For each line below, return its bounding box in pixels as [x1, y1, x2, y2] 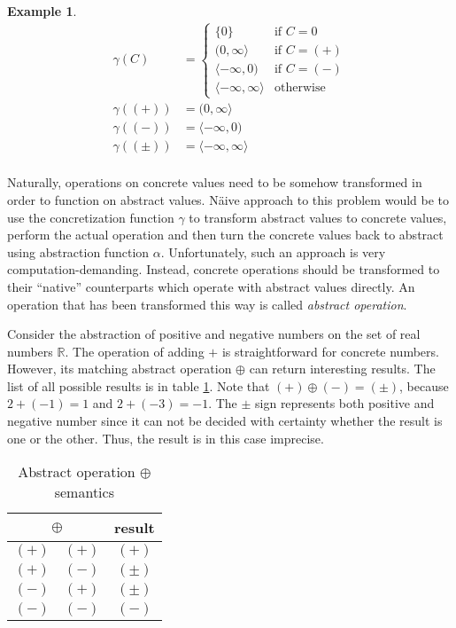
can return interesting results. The [249, 359, 436, 378]
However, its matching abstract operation [7, 359, 232, 378]
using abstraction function [7, 242, 150, 261]
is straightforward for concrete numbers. [221, 341, 439, 360]
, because [399, 376, 449, 395]
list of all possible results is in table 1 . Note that [7, 376, 270, 395]
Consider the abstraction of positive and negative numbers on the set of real [7, 325, 421, 343]
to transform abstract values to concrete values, [189, 208, 447, 226]
